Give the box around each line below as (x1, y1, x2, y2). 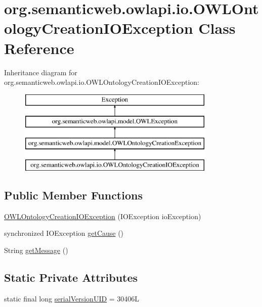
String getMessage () (4, 244, 68, 255)
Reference (4, 37, 74, 58)
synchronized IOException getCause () (4, 228, 124, 238)
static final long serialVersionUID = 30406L (4, 293, 140, 303)
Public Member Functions (4, 187, 143, 202)
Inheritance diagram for (4, 67, 77, 77)
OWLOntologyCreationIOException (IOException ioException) (4, 211, 201, 221)
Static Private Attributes (4, 269, 138, 285)
